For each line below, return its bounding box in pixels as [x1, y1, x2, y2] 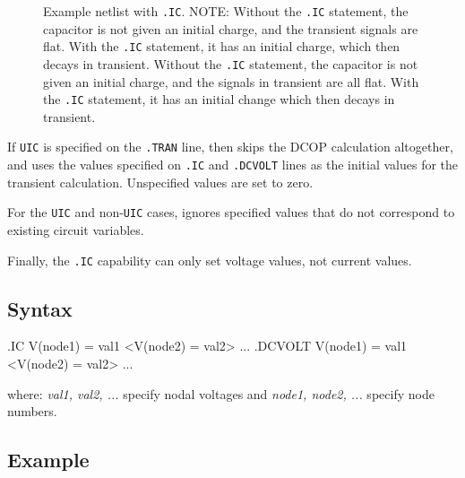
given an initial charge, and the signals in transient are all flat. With [43, 72, 419, 91]
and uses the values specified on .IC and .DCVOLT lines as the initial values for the [7, 155, 459, 174]
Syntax [7, 294, 73, 322]
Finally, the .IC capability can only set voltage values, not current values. [7, 250, 412, 269]
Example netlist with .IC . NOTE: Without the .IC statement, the [43, 2, 409, 20]
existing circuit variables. [7, 220, 144, 239]
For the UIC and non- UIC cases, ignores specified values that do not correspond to [7, 203, 455, 222]
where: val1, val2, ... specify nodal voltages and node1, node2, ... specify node [7, 384, 435, 403]
